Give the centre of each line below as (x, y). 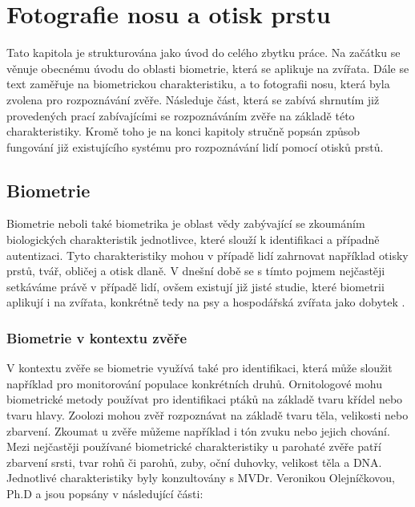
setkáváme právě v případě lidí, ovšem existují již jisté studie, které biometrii (195, 286)
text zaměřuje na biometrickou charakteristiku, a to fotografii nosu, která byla (198, 84)
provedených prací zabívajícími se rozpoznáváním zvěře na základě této (181, 115)
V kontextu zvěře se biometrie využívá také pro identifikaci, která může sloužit (199, 368)
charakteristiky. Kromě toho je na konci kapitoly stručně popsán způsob (183, 131)
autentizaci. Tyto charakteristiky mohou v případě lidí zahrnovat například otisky (207, 255)
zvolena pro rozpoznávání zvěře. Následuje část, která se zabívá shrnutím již (193, 99)
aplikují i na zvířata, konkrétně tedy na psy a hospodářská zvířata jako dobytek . (206, 302)
